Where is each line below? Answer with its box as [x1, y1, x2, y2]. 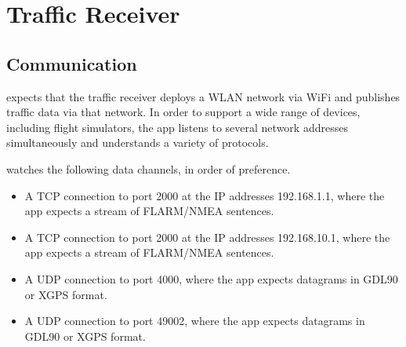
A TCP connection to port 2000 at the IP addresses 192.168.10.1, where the [24, 228, 390, 245]
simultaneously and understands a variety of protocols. [6, 134, 269, 151]
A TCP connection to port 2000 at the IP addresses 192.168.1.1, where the [24, 187, 385, 203]
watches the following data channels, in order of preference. [6, 160, 291, 177]
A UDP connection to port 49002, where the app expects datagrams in [24, 312, 365, 329]
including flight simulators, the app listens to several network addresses [6, 119, 348, 135]
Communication [6, 51, 137, 75]
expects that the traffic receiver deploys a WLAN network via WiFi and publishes [6, 88, 401, 104]
